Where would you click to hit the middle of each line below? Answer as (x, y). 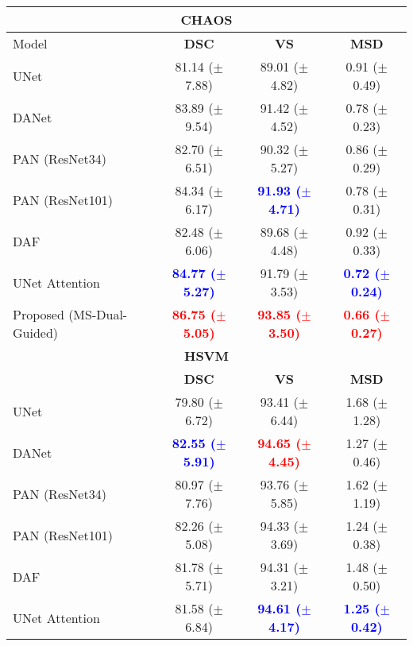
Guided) (36, 333)
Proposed (39, 314)
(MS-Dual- (98, 314)
